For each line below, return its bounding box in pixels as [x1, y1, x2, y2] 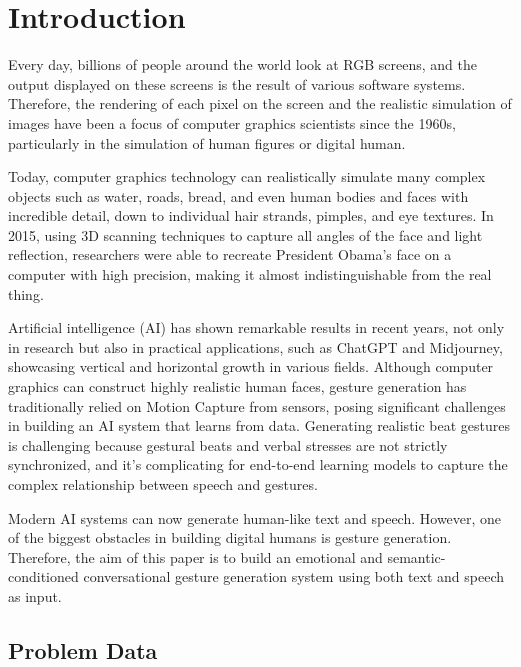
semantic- [387, 546, 446, 567]
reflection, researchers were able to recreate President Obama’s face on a [8, 244, 452, 265]
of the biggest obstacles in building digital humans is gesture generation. [8, 527, 452, 548]
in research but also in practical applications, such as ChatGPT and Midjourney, [8, 336, 503, 357]
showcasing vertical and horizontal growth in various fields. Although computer [8, 356, 494, 377]
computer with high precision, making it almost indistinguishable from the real [8, 264, 492, 285]
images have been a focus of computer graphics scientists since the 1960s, [8, 112, 456, 133]
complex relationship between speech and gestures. [8, 474, 318, 494]
